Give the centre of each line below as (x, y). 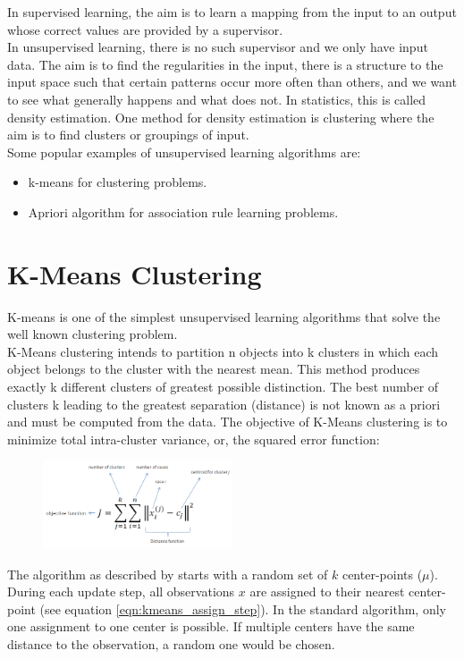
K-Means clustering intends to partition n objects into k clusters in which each (223, 351)
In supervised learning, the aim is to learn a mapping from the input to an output (232, 12)
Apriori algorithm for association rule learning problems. (183, 211)
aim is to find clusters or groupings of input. (128, 135)
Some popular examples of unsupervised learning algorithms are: (184, 152)
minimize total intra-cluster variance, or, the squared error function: (194, 439)
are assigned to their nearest (327, 591)
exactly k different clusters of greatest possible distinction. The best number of (223, 387)
